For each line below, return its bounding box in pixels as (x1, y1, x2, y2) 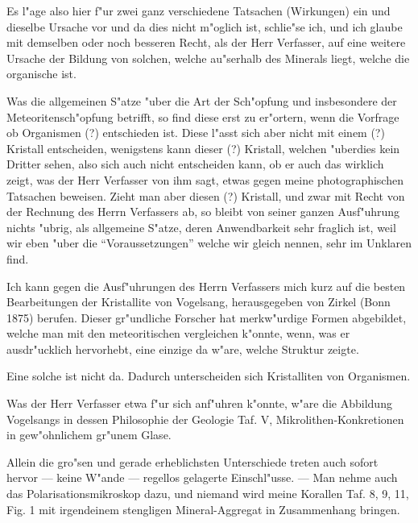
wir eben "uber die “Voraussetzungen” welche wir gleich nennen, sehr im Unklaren (6, 235, 412, 251)
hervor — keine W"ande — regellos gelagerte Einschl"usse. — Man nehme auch (6, 469, 398, 486)
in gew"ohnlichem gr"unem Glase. (6, 426, 172, 443)
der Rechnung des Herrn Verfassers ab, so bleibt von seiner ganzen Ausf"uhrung (6, 203, 400, 220)
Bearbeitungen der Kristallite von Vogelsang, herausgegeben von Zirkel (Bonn (6, 293, 391, 310)
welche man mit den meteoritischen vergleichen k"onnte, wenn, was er (6, 325, 350, 342)
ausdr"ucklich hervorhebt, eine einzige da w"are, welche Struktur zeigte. (6, 340, 359, 357)
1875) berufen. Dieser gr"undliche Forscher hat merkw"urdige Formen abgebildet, (6, 309, 407, 326)
